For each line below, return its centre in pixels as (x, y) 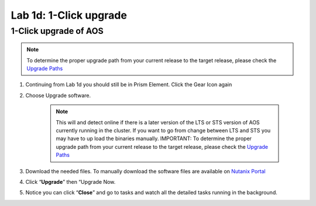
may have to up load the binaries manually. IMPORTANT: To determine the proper (154, 139)
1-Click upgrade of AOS (57, 31)
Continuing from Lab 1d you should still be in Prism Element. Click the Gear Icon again (129, 85)
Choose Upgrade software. (58, 95)
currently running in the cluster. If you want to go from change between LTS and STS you (163, 130)
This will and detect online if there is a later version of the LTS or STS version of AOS (158, 122)
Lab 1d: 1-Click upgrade (69, 15)
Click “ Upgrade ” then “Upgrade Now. (71, 181)
